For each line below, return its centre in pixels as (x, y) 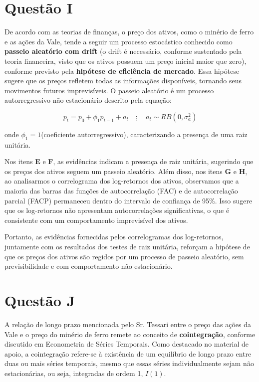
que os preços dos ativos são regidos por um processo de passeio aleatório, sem (124, 256)
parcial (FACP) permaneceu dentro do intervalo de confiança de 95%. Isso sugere (129, 200)
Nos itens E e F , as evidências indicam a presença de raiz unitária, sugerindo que (129, 161)
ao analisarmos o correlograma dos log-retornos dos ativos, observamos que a (122, 181)
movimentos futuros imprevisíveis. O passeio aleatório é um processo (109, 90)
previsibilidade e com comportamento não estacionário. (89, 266)
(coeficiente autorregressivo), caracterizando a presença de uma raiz (144, 134)
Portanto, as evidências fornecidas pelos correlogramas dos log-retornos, (114, 237)
